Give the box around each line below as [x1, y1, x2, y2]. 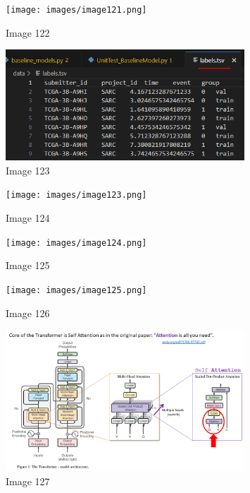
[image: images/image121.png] [6, 5, 147, 15]
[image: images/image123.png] [6, 190, 147, 201]
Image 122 [6, 25, 50, 40]
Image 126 [6, 305, 50, 320]
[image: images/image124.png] [6, 237, 147, 248]
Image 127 [6, 473, 50, 488]
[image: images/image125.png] [6, 285, 147, 295]
